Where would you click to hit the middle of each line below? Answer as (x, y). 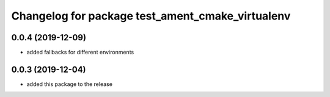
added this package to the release (70, 84)
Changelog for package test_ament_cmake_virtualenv (151, 16)
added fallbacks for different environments (80, 52)
